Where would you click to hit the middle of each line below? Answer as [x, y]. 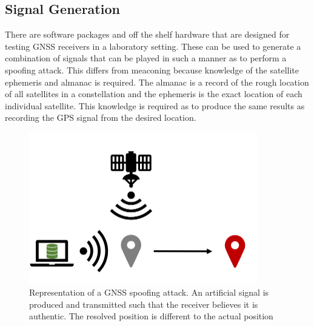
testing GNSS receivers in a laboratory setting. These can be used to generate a [153, 46]
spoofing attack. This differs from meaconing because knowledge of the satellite [152, 70]
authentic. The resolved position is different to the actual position [151, 316]
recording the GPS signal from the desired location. [101, 117]
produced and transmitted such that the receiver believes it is [144, 304]
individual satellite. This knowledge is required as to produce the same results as [155, 105]
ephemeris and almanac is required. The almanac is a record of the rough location [157, 82]
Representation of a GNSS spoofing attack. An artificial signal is [149, 292]
